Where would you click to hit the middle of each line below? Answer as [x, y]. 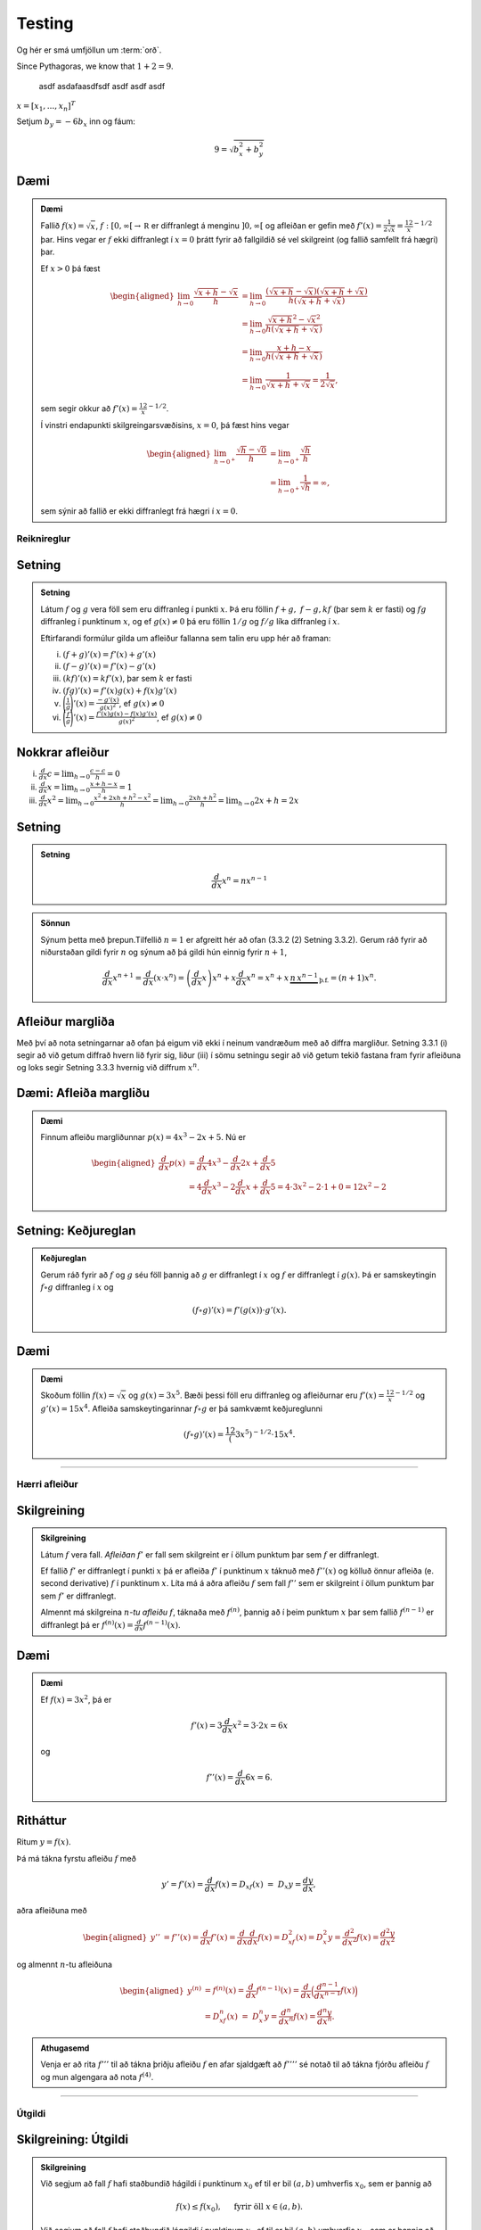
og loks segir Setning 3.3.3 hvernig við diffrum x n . [108, 1067]
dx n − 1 [327, 1995]
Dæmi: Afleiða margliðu [83, 1093]
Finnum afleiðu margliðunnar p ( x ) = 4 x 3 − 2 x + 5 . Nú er [143, 1137]
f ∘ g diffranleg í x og [77, 1287]
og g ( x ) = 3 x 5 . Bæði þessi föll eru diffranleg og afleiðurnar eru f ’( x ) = [256, 1395]
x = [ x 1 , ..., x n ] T [46, 106]
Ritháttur [41, 1821]
